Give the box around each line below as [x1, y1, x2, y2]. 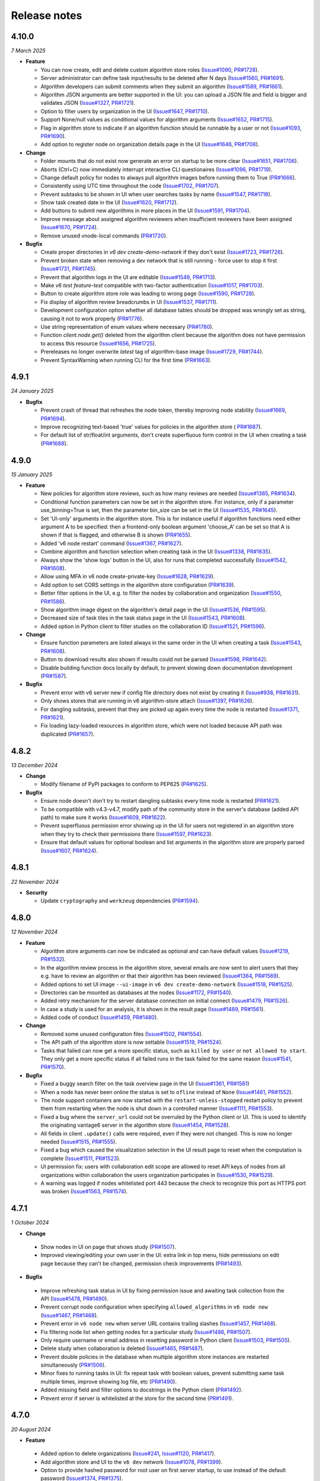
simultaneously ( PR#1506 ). [40, 1361, 106, 1368]
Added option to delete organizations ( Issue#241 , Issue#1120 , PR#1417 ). [40, 1450, 216, 1457]
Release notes [11, 9, 82, 22]
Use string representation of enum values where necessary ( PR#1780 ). [40, 323, 214, 330]
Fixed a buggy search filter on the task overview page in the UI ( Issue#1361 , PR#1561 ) [40, 1080, 249, 1087]
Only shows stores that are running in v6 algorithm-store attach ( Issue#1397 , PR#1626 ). [40, 697, 254, 704]
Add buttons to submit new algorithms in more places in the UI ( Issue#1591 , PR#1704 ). [40, 207, 251, 214]
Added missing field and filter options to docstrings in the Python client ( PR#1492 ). [40, 1386, 243, 1393]
